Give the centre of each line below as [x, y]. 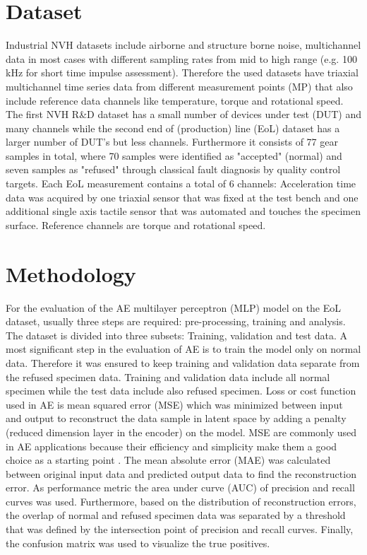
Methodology [71, 273]
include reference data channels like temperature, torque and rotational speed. [175, 100]
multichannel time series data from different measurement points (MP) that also [179, 86]
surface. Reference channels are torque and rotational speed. [136, 224]
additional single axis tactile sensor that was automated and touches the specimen [183, 211]
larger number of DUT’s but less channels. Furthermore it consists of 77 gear [172, 142]
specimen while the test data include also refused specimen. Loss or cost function [181, 391]
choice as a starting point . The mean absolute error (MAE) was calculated [168, 460]
